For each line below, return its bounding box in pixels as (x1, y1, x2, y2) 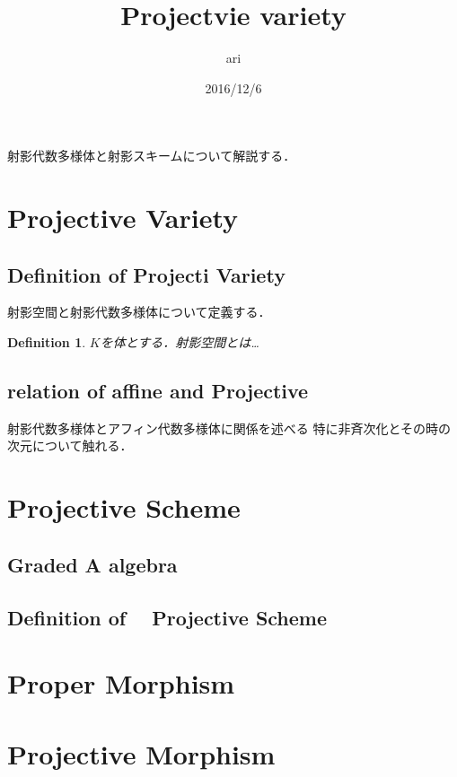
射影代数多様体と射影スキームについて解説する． (7, 146, 296, 165)
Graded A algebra (7, 550, 178, 578)
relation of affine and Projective (7, 377, 309, 405)
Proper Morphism (7, 665, 235, 702)
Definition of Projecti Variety (7, 260, 286, 288)
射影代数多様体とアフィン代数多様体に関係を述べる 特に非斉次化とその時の (7, 418, 451, 437)
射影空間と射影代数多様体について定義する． (7, 302, 271, 321)
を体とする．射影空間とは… (100, 333, 259, 352)
